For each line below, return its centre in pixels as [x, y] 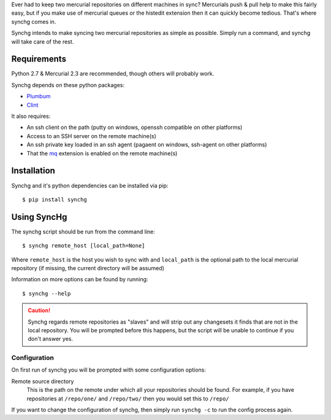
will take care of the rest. [43, 41]
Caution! [39, 311]
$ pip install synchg [55, 199]
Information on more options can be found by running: [80, 279]
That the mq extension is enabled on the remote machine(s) [102, 153]
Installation [33, 171]
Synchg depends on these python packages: [68, 85]
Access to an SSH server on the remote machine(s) [91, 136]
